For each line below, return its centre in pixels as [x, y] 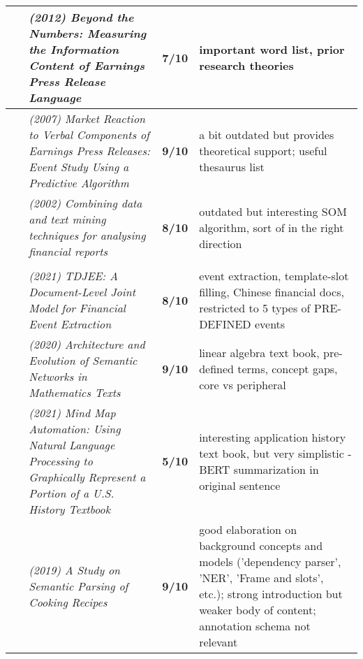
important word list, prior [272, 49]
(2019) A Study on [75, 570]
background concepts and [261, 545]
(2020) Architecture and [87, 344]
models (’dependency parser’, [270, 562]
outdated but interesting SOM [273, 211]
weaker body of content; [258, 610]
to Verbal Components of [89, 135]
